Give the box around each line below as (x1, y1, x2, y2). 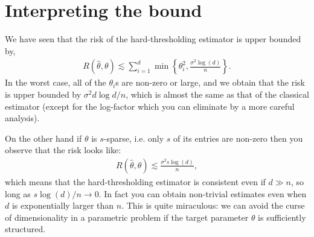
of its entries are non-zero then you (173, 131, 303, 144)
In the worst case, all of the (5, 76, 106, 89)
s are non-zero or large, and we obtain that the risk (115, 76, 305, 89)
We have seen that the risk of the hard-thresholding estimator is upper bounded (5, 33, 301, 45)
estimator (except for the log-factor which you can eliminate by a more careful (5, 100, 295, 112)
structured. (5, 223, 46, 235)
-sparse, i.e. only (103, 131, 164, 144)
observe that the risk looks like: (5, 144, 121, 156)
